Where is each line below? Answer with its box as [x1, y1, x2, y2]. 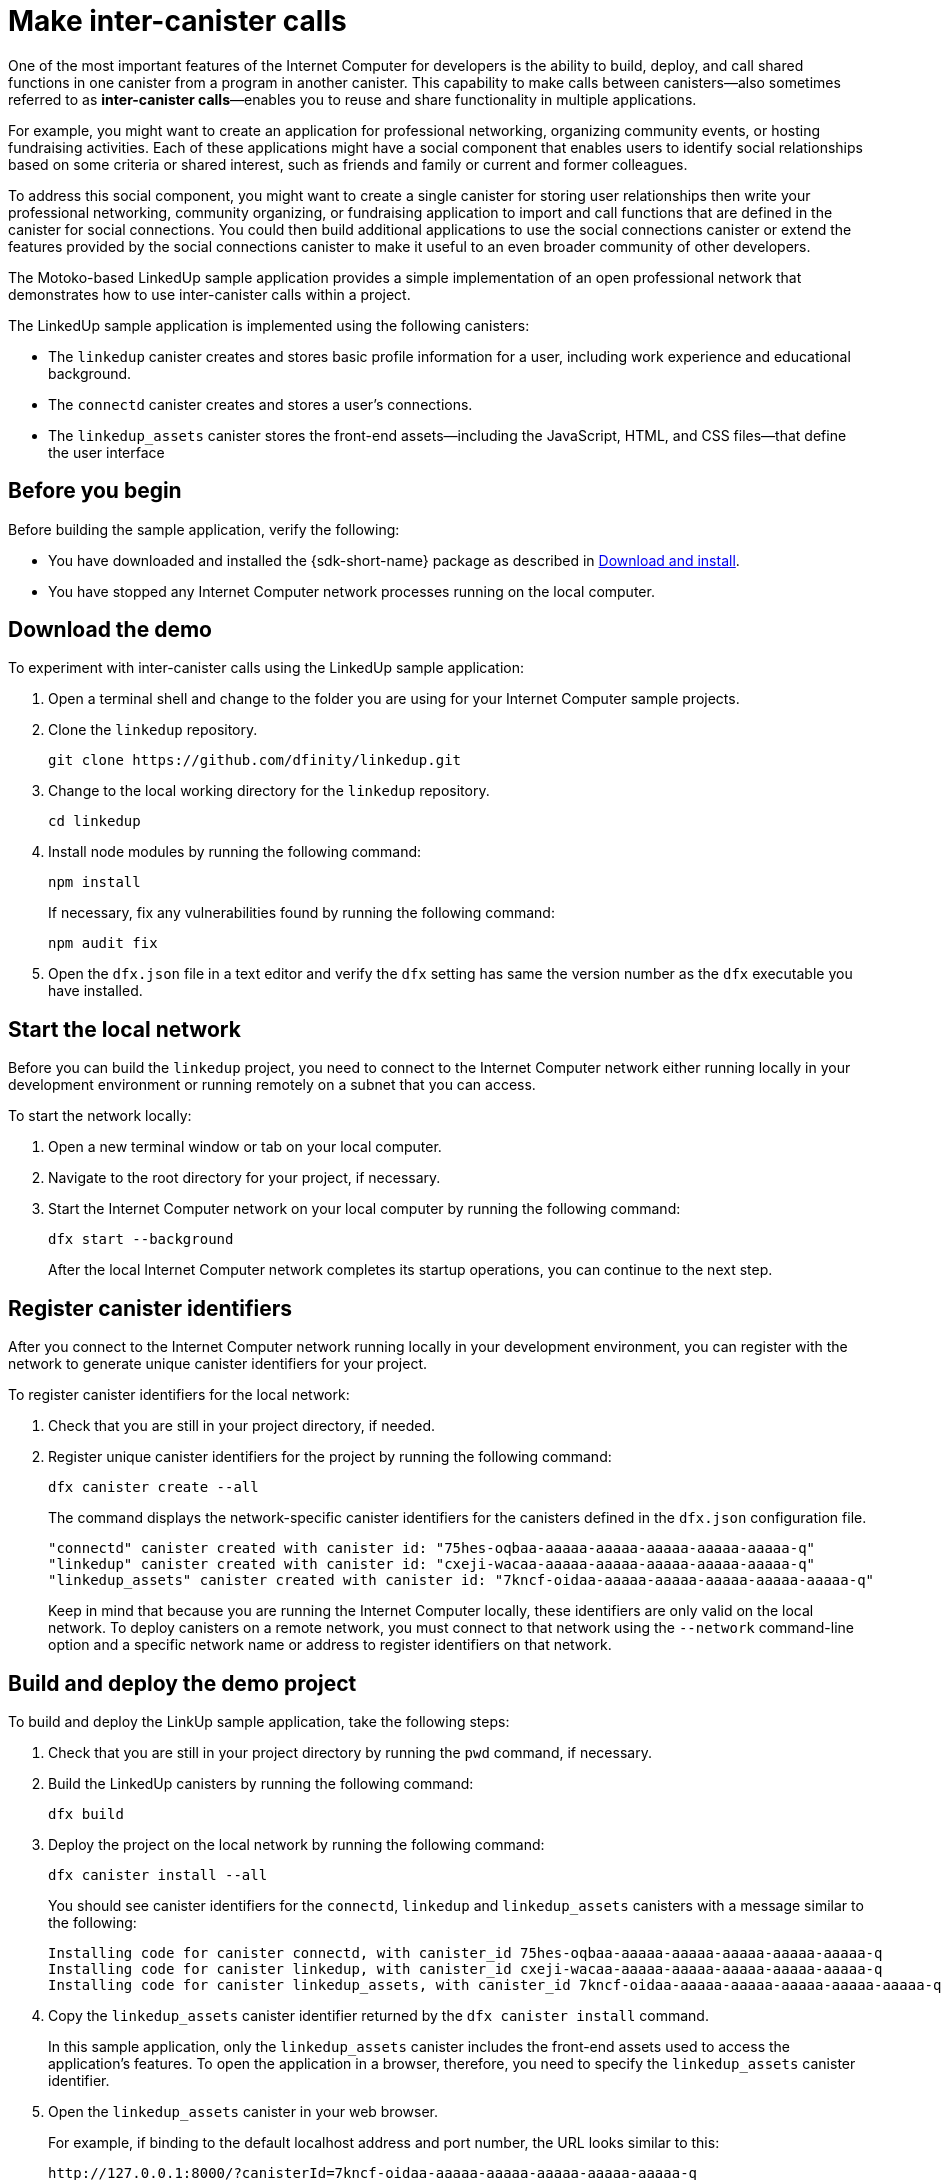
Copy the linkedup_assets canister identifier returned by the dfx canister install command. [48, 2006, 709, 2024]
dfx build [48, 1805, 124, 1822]
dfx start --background [48, 1231, 234, 1248]
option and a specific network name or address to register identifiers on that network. [48, 1636, 612, 1654]
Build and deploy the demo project [8, 1670, 357, 1696]
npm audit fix [48, 935, 158, 952]
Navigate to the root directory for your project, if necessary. [48, 1169, 441, 1187]
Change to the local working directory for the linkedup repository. [48, 782, 490, 800]
